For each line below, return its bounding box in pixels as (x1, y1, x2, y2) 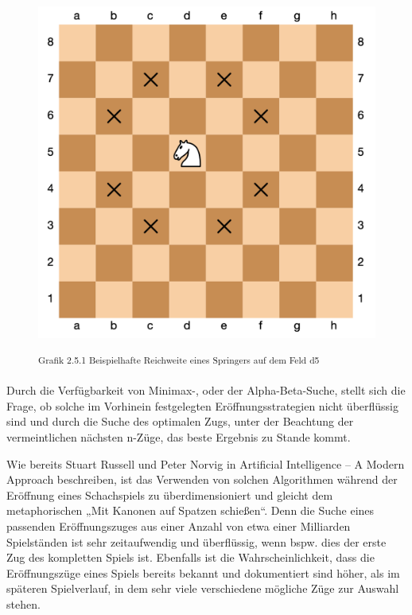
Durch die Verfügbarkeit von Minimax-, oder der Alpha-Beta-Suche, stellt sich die (6, 382, 406, 399)
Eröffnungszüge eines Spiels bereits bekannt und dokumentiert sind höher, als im (6, 564, 400, 581)
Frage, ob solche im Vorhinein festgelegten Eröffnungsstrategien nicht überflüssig (6, 397, 399, 414)
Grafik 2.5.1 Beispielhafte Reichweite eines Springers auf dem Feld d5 (38, 352, 320, 366)
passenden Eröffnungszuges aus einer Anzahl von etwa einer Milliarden (6, 517, 351, 534)
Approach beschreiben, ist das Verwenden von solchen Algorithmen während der (6, 471, 398, 488)
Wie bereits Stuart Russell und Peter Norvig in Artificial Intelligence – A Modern (6, 455, 405, 472)
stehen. (6, 595, 41, 612)
